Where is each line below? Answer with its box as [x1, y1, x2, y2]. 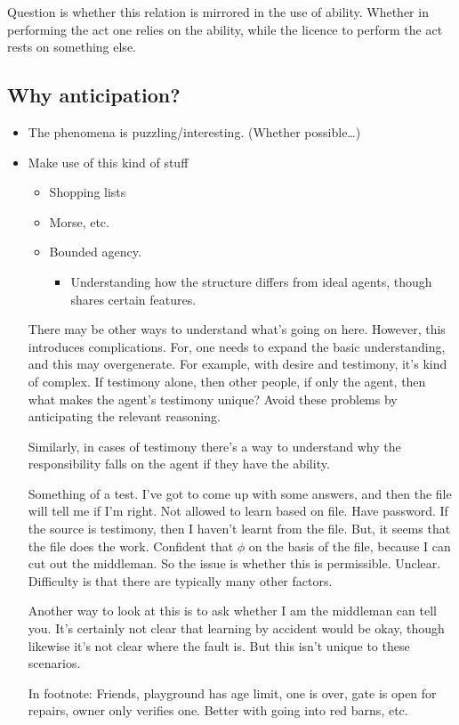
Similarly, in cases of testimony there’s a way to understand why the [28, 436, 401, 455]
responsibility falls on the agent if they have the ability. [28, 454, 330, 473]
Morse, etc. [49, 212, 109, 231]
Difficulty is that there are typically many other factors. [28, 571, 333, 590]
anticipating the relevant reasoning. [28, 407, 221, 426]
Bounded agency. [49, 242, 141, 261]
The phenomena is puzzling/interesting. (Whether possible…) [28, 122, 361, 141]
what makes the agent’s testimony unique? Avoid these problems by [28, 389, 398, 408]
